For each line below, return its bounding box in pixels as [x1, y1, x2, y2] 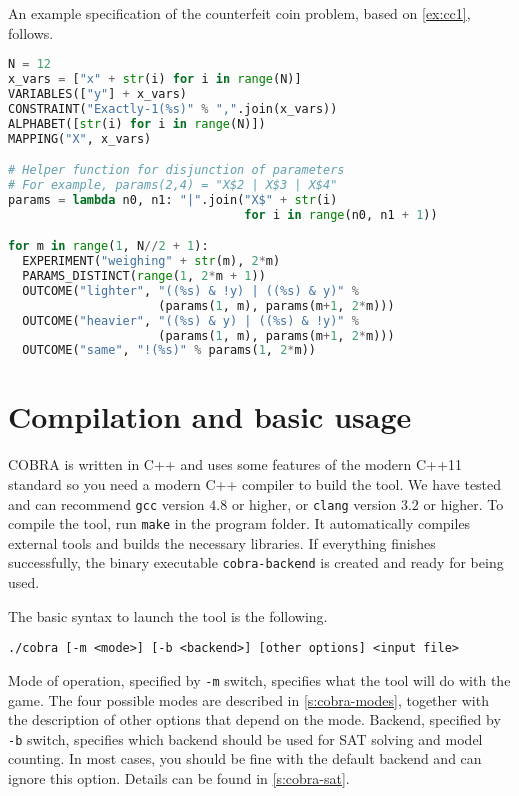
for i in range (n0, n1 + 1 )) [244, 207, 438, 222]
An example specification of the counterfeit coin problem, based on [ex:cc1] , [8, 3, 471, 23]
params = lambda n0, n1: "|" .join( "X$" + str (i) [8, 192, 338, 207]
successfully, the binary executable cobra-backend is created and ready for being [8, 552, 504, 573]
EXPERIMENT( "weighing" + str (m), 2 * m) [22, 254, 281, 269]
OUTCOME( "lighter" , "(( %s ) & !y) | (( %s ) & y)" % [22, 283, 359, 298]
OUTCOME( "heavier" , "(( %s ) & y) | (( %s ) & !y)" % [22, 313, 359, 328]
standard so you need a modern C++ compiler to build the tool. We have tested [8, 473, 502, 494]
